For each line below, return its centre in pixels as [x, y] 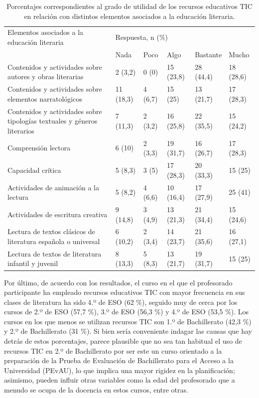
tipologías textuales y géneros [53, 121]
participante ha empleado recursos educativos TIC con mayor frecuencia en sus [125, 292]
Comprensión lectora [39, 148]
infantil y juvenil [33, 263]
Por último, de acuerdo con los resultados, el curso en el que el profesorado [118, 282]
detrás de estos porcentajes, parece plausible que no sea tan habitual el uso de [123, 341]
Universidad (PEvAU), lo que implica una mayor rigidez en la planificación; [120, 370]
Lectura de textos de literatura [55, 253]
